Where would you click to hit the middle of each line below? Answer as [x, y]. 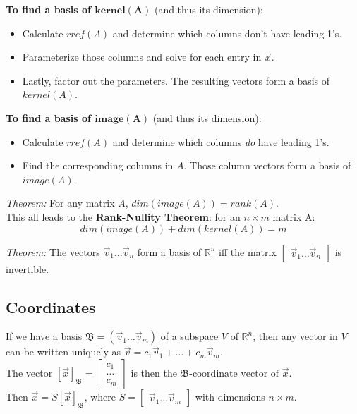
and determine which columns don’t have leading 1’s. [227, 33]
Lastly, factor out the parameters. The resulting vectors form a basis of [176, 80]
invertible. [28, 268]
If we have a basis [44, 336]
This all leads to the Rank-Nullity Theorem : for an [123, 216]
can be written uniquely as [63, 352]
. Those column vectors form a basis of [267, 165]
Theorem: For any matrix [60, 203]
